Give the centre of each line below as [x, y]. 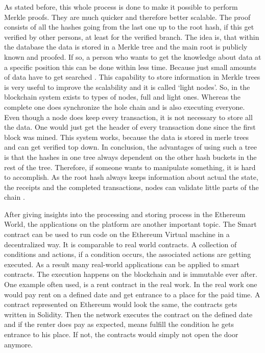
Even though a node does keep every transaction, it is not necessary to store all [128, 117]
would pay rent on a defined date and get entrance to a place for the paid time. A [132, 294]
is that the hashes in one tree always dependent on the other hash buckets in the [130, 157]
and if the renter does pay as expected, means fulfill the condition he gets [119, 324]
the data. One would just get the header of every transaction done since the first [130, 127]
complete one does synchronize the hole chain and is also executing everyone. [125, 107]
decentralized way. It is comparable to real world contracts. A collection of [121, 244]
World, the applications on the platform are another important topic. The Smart [130, 224]
